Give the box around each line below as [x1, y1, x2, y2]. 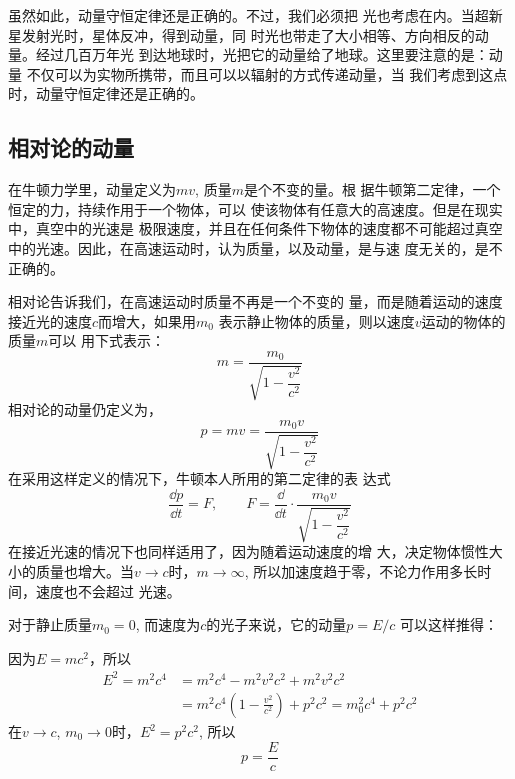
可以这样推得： [400, 614, 499, 635]
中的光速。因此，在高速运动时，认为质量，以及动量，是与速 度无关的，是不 [8, 237, 503, 258]
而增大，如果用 [98, 310, 197, 331]
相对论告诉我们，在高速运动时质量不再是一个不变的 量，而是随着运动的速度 [8, 291, 503, 312]
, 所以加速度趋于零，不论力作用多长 [244, 561, 478, 582]
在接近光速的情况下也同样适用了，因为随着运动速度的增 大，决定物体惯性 [8, 541, 489, 562]
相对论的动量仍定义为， [8, 399, 162, 420]
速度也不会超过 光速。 [35, 580, 181, 601]
